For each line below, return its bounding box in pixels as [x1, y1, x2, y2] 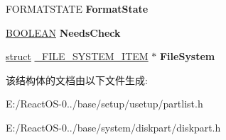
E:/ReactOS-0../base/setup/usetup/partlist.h [6, 96, 203, 111]
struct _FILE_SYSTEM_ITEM [6, 49, 149, 64]
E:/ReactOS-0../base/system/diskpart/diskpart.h [6, 119, 221, 134]
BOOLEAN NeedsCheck [6, 25, 121, 40]
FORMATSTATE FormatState [6, 1, 149, 16]
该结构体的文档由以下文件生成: [6, 72, 148, 87]
